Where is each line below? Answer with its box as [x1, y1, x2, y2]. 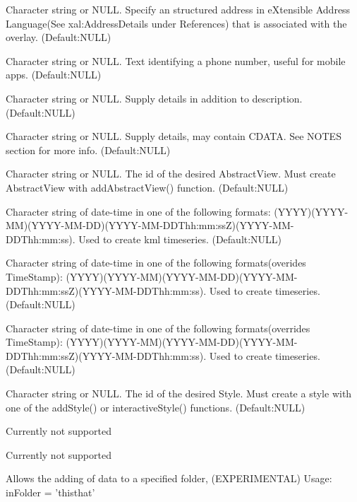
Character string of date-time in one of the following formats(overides [6, 255, 306, 270]
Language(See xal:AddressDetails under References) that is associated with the [6, 16, 347, 30]
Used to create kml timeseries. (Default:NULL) [78, 231, 282, 246]
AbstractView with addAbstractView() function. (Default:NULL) [6, 180, 289, 194]
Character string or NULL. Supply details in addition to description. [6, 91, 303, 105]
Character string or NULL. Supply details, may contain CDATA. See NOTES [6, 129, 341, 144]
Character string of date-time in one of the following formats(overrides [6, 320, 310, 335]
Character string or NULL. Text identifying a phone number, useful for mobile [6, 53, 346, 68]
